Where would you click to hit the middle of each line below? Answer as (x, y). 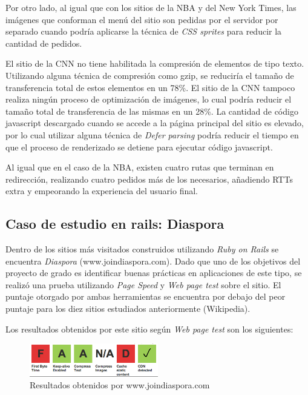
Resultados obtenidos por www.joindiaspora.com (120, 385)
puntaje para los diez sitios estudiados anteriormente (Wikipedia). (128, 309)
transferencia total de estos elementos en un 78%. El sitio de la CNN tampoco (150, 87)
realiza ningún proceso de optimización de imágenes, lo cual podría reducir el (149, 99)
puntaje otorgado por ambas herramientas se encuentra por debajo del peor (146, 296)
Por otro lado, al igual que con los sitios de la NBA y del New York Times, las (151, 7)
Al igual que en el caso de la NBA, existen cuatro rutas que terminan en (140, 167)
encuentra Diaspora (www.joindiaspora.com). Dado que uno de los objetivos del (153, 261)
